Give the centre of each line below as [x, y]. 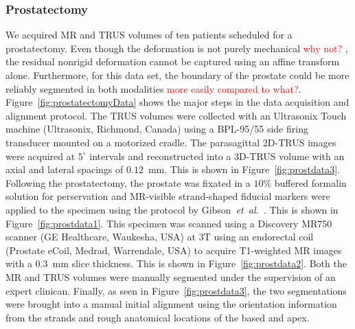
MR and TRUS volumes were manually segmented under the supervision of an [171, 276]
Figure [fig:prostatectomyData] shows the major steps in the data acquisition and [177, 102]
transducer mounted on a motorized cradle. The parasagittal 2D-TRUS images [171, 142]
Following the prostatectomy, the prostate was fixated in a [128, 182]
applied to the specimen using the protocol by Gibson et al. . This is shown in [172, 209]
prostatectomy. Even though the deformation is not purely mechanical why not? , [177, 48]
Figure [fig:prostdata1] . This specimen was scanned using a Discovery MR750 [169, 223]
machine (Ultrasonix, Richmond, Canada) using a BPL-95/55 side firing [157, 129]
